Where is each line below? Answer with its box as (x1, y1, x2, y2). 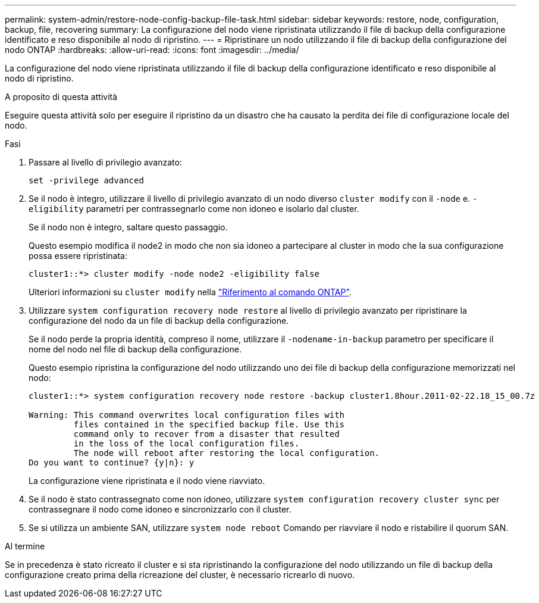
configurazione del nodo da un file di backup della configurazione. (29, 315, 289, 326)
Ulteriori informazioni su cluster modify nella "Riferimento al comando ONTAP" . (29, 287, 352, 297)
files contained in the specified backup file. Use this (73, 420, 345, 429)
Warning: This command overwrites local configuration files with (29, 410, 345, 420)
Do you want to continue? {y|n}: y (29, 458, 195, 467)
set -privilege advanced (29, 176, 144, 185)
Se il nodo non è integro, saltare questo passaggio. (29, 222, 228, 232)
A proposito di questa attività (5, 92, 118, 102)
